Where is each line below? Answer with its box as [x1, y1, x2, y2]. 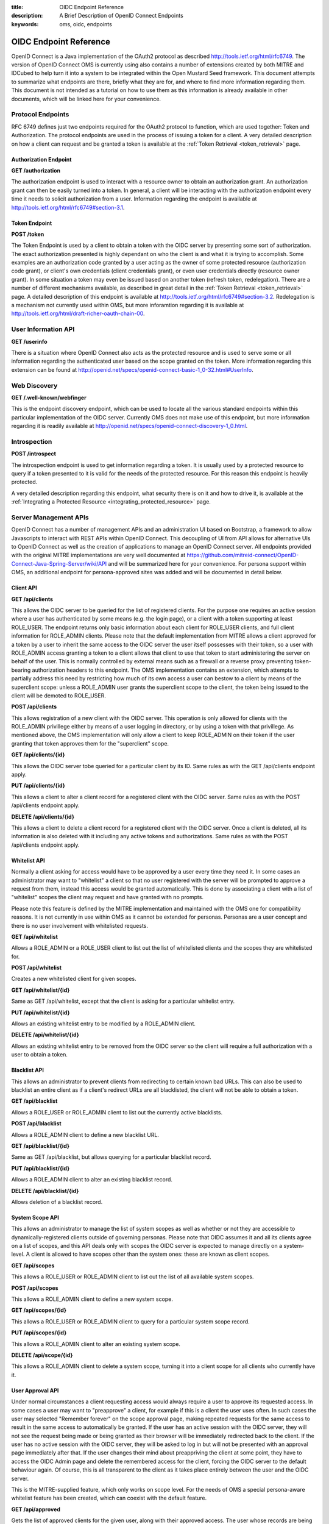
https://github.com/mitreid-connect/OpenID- [186, 552, 299, 559]
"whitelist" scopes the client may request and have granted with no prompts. [11, 894, 204, 901]
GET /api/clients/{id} [11, 751, 65, 758]
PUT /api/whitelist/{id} [11, 1009, 70, 1016]
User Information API [11, 325, 75, 333]
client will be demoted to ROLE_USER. [11, 692, 106, 699]
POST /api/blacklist [11, 1120, 62, 1127]
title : [11, 4, 24, 10]
